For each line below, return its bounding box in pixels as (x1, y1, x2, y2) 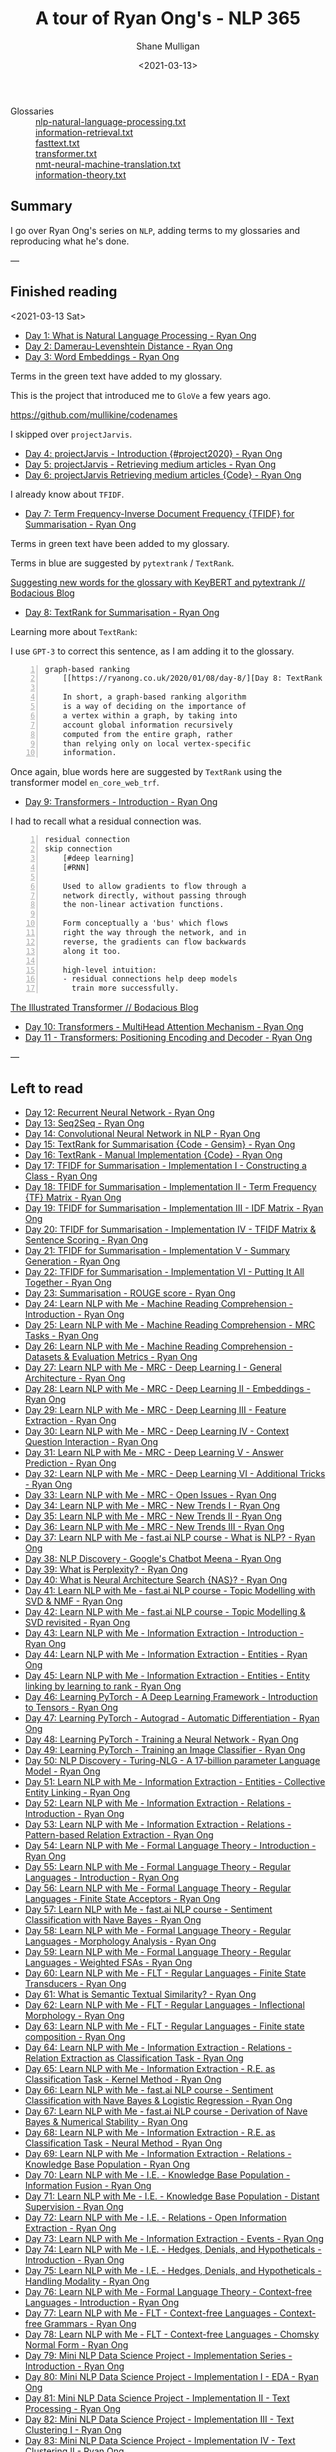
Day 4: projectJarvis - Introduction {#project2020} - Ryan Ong (24, 447, 283, 459)
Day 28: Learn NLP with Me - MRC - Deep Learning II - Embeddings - (24, 1383, 311, 1394)
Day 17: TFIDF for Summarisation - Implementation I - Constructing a (24, 1160, 307, 1171)
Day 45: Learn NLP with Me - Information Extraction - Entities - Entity (24, 1670, 310, 1681)
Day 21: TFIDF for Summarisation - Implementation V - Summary (24, 1245, 290, 1256)
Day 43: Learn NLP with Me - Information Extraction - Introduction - (24, 1627, 305, 1639)
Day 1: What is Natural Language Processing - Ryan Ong (24, 329, 257, 341)
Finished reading (10, 283, 118, 301)
